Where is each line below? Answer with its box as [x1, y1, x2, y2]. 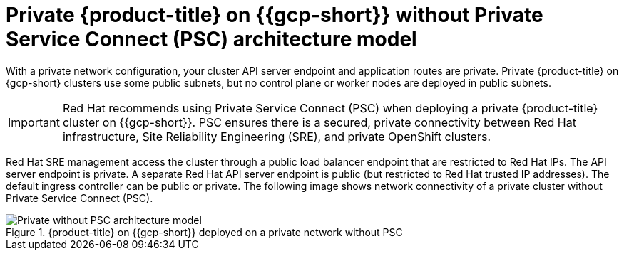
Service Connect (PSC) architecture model [6, 27, 417, 51]
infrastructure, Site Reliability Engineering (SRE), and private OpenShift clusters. [62, 129, 491, 144]
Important [8, 114, 60, 129]
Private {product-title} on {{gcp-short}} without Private [6, 3, 543, 27]
